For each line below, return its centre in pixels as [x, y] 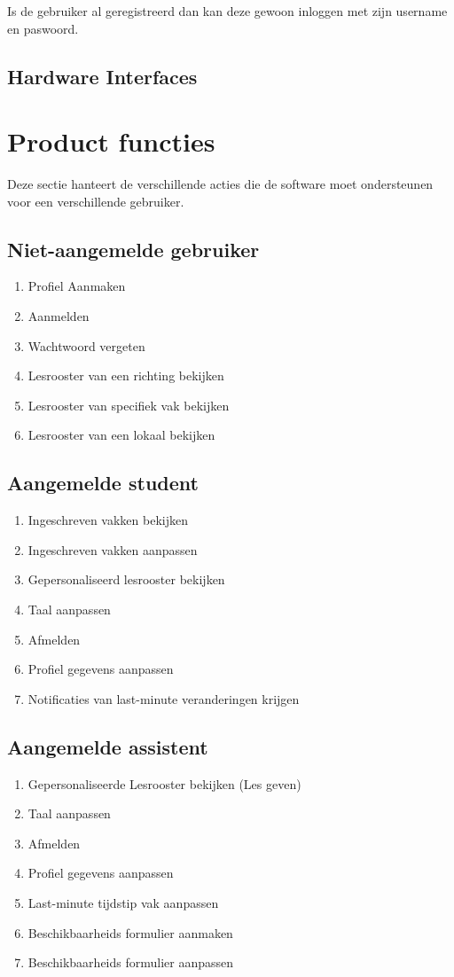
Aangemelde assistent [108, 746]
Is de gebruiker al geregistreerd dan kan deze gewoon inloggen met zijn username [227, 11]
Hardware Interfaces [102, 76]
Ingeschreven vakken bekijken [108, 520]
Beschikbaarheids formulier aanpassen [131, 962]
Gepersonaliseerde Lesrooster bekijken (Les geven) [164, 783]
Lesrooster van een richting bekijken [126, 375]
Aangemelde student [103, 483]
